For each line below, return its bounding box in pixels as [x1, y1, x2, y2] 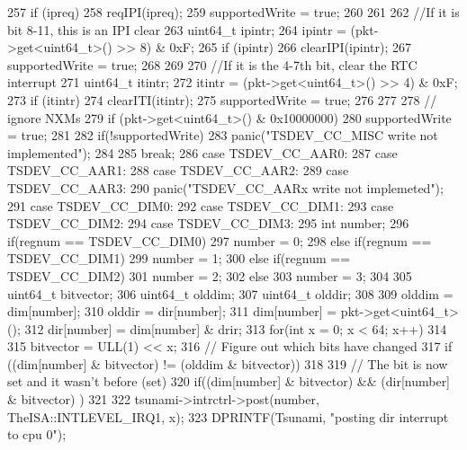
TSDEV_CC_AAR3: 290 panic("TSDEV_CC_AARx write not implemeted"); [7, 178, 444, 197]
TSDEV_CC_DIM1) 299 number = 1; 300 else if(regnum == [7, 249, 351, 268]
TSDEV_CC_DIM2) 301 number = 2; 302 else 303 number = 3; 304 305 [7, 266, 412, 285]
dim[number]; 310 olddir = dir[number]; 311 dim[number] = [7, 302, 337, 321]
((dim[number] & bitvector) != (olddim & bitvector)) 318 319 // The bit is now [7, 354, 448, 373]
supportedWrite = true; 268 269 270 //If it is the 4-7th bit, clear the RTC [7, 55, 418, 74]
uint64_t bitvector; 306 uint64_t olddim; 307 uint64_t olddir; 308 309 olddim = [7, 284, 454, 303]
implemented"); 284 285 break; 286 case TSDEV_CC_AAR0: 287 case [7, 143, 398, 162]
